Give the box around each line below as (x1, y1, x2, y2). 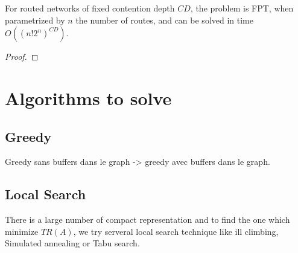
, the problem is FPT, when (190, 2, 294, 14)
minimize (5, 225, 39, 237)
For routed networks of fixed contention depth (5, 2, 175, 14)
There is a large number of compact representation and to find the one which (5, 213, 290, 226)
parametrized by (5, 13, 65, 26)
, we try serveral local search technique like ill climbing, (73, 225, 279, 237)
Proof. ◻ (5, 50, 39, 63)
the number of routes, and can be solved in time (75, 13, 253, 26)
